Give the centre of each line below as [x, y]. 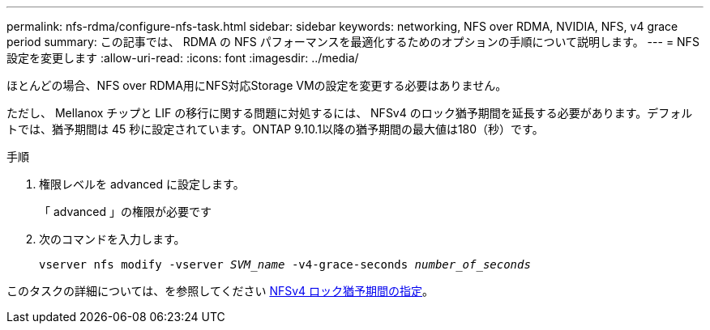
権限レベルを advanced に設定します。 [142, 184]
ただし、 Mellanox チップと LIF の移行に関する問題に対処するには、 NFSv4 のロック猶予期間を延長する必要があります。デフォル [350, 113]
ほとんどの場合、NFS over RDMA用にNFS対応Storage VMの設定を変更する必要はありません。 [257, 85]
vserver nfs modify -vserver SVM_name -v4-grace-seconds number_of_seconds [285, 264]
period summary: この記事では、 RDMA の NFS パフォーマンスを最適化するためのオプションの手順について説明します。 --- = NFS [353, 42]
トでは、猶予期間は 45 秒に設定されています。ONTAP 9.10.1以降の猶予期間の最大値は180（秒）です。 [275, 129]
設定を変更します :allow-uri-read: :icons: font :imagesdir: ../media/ [183, 58]
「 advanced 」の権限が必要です [126, 212]
